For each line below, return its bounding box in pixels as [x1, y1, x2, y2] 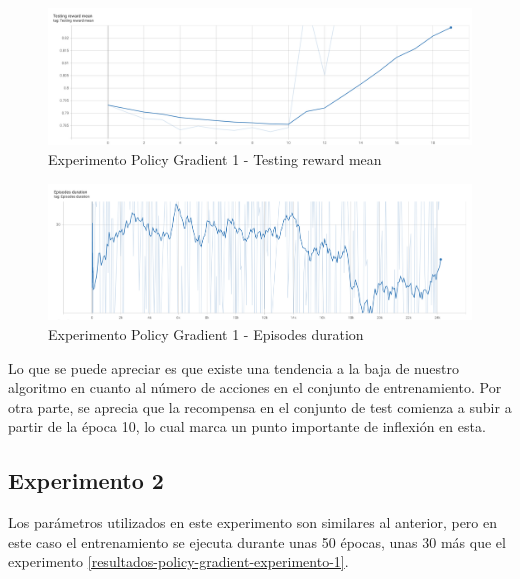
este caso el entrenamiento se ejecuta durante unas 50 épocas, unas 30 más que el [8, 531, 506, 552]
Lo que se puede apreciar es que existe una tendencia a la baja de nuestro [8, 357, 459, 378]
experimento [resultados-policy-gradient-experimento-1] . [8, 551, 349, 572]
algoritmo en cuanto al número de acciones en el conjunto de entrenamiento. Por [8, 377, 502, 398]
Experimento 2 [8, 465, 164, 496]
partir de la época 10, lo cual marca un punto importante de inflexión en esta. [8, 416, 486, 437]
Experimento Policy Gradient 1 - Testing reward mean [48, 149, 382, 170]
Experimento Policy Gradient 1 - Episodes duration [48, 324, 364, 345]
